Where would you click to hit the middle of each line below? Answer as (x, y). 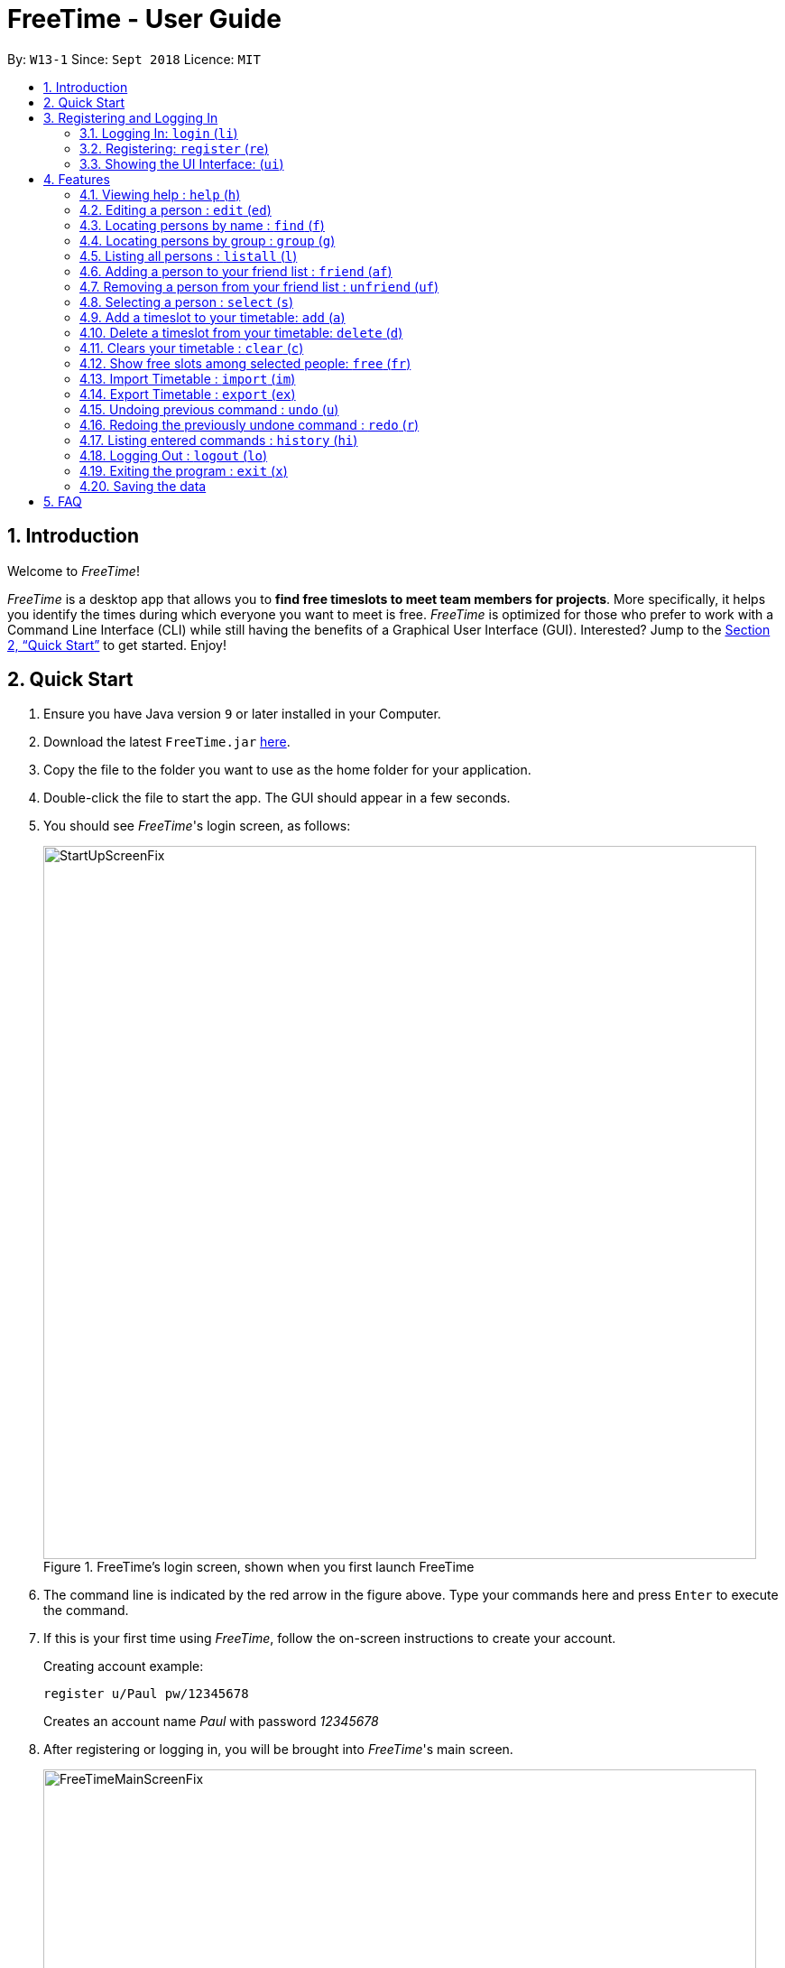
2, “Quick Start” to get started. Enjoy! (117, 645)
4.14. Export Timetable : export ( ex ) (188, 394)
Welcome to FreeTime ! (74, 571)
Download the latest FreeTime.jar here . (167, 742)
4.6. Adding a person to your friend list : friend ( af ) (236, 271)
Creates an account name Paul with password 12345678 (211, 1722)
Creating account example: (124, 1666)
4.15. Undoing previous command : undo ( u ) (209, 409)
